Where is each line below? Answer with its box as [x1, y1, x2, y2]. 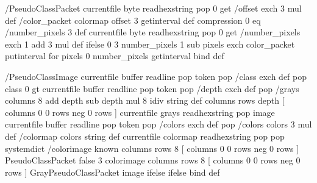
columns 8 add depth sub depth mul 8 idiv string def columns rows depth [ [5, 94, 285, 107]
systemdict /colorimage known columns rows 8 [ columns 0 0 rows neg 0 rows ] [5, 142, 299, 154]
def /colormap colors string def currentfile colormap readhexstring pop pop [5, 129, 285, 142]
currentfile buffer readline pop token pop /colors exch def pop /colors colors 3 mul [5, 118, 312, 131]
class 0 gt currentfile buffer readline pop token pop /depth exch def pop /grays [5, 82, 299, 95]
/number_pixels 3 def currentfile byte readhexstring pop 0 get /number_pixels [5, 26, 301, 38]
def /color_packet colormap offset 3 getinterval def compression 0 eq [5, 13, 261, 26]
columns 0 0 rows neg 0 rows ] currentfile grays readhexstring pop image [5, 106, 275, 118]
